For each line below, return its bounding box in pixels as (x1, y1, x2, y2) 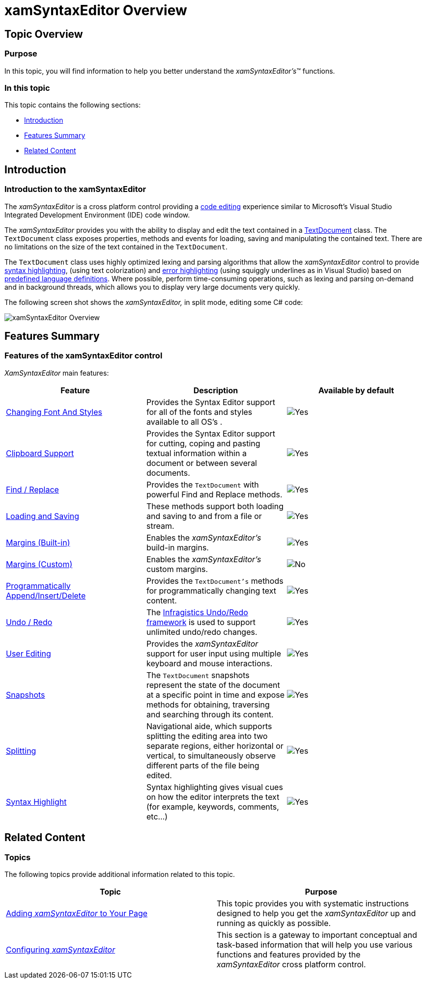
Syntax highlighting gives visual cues (146, 782, 283, 792)
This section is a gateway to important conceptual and (217, 929, 417, 940)
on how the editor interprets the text (146, 792, 280, 802)
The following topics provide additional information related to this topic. (4, 870, 235, 878)
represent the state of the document (146, 680, 280, 690)
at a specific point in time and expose (146, 689, 285, 700)
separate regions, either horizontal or (146, 740, 284, 751)
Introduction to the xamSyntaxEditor (4, 184, 146, 194)
